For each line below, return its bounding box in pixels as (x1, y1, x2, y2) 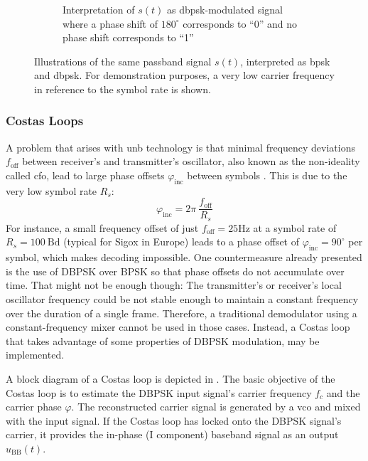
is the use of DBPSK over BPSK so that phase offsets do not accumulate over (6, 263, 345, 278)
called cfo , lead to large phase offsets (6, 167, 165, 182)
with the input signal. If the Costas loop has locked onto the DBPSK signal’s (6, 413, 342, 428)
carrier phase (6, 399, 62, 414)
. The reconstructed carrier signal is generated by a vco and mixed (71, 399, 361, 414)
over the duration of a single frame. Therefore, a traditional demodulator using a (6, 305, 357, 320)
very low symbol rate (6, 183, 97, 198)
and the (326, 385, 360, 400)
